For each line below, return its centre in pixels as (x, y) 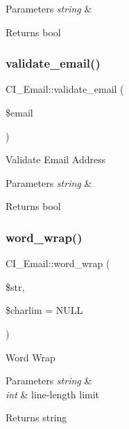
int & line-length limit (53, 394)
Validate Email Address (56, 159)
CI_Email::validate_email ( (65, 89)
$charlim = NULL (44, 310)
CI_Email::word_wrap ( (58, 263)
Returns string (36, 417)
